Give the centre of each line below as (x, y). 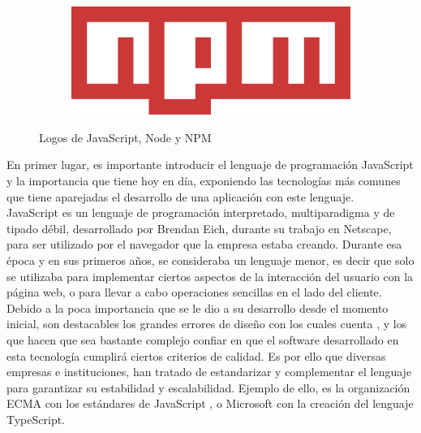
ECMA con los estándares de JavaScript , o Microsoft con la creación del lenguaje (210, 403)
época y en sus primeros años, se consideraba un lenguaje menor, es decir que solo (210, 260)
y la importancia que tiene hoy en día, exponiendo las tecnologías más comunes (204, 181)
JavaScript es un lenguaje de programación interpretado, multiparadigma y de (201, 212)
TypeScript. (36, 419)
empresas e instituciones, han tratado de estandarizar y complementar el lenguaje (209, 372)
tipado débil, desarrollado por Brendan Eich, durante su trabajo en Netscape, (199, 228)
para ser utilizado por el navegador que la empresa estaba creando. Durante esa (204, 244)
